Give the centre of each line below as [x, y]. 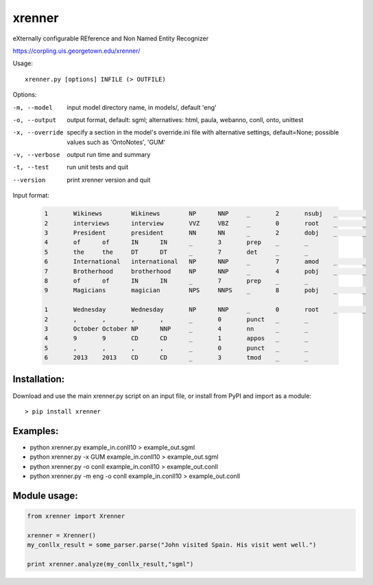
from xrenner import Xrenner [76, 516]
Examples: [36, 431]
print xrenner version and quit [109, 180]
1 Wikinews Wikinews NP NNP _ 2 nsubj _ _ [205, 214]
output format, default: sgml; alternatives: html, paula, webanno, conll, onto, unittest [185, 119]
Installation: [39, 380]
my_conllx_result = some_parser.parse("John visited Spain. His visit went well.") [172, 545]
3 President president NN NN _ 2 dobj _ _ [205, 233]
